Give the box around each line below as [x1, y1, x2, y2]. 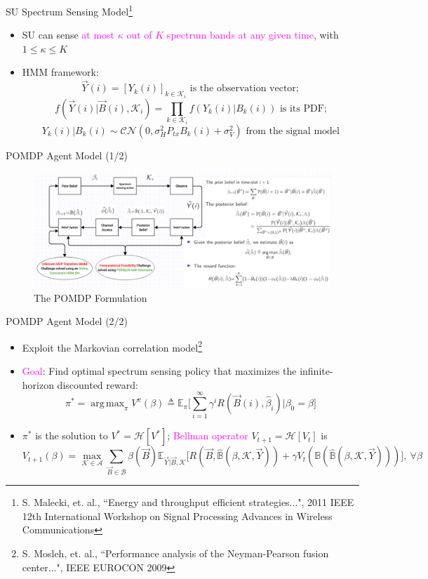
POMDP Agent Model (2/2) [6, 314, 128, 328]
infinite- [300, 364, 333, 378]
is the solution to [35, 428, 108, 443]
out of [126, 27, 152, 42]
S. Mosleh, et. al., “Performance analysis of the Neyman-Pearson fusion [22, 546, 329, 561]
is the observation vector [189, 84, 296, 94]
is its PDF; [279, 103, 327, 114]
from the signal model [246, 126, 340, 136]
